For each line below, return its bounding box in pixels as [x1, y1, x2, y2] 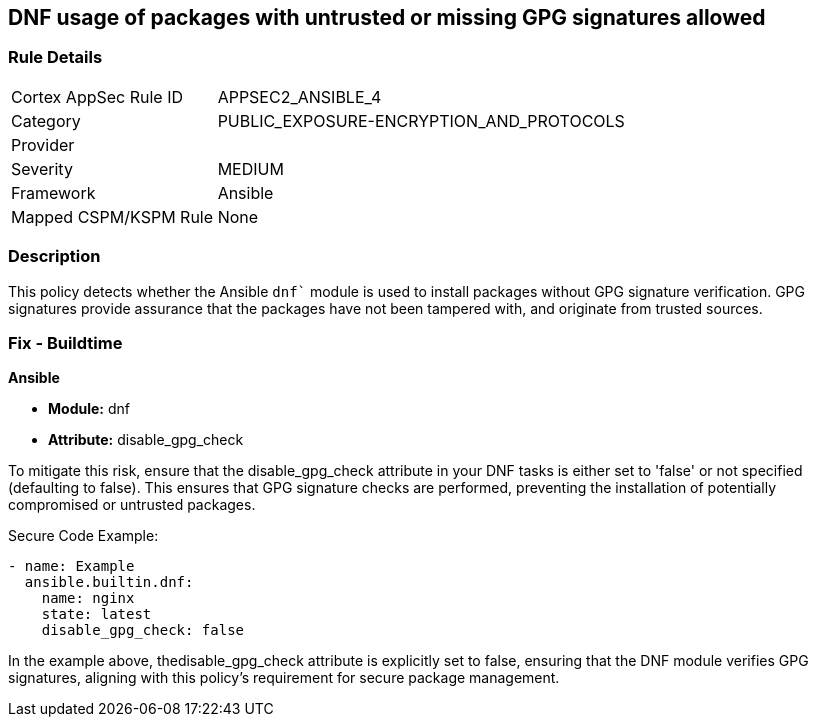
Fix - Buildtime [8, 332, 123, 353]
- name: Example [8, 558, 135, 575]
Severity [11, 158, 73, 179]
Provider [11, 134, 75, 155]
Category [11, 110, 81, 131]
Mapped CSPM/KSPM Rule [11, 206, 214, 227]
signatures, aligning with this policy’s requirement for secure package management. [8, 669, 560, 687]
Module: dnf [48, 400, 130, 418]
